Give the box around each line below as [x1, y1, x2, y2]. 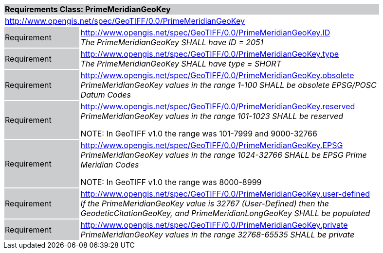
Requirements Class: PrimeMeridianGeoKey [5, 4, 171, 14]
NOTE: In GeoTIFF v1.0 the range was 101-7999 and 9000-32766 [80, 129, 317, 138]
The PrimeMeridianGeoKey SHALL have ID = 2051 [80, 37, 264, 47]
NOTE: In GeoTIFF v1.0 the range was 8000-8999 [80, 177, 262, 187]
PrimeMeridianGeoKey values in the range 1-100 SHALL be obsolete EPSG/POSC [80, 80, 377, 90]
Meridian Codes [80, 160, 139, 169]
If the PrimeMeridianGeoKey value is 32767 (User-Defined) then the [80, 199, 329, 208]
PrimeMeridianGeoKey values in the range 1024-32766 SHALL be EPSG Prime [80, 150, 367, 160]
